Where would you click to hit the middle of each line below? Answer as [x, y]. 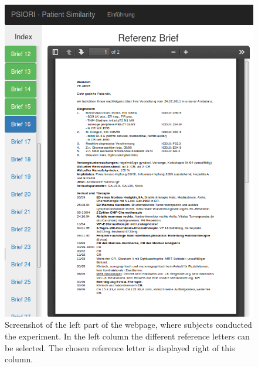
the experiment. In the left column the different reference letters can [127, 336]
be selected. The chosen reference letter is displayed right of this [120, 347]
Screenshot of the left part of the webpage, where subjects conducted [128, 325]
